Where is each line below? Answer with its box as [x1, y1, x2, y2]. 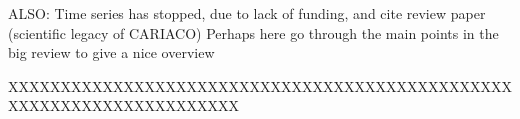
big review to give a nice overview [8, 42, 215, 63]
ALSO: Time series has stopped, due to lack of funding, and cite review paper [8, 3, 486, 23]
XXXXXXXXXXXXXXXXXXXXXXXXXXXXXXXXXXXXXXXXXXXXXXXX [8, 75, 512, 96]
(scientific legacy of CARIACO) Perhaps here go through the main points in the [8, 22, 499, 43]
